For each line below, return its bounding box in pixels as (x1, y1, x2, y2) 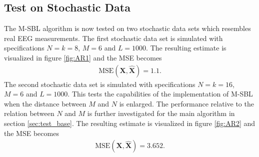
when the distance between (4, 98, 86, 108)
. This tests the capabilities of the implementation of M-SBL (67, 88, 253, 99)
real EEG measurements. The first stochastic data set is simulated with (4, 32, 223, 43)
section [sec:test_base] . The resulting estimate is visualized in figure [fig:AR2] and (4, 117, 255, 128)
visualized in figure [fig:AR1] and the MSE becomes (4, 52, 162, 62)
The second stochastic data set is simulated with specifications (4, 78, 195, 89)
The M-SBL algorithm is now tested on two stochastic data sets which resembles (4, 23, 251, 33)
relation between (4, 108, 54, 118)
